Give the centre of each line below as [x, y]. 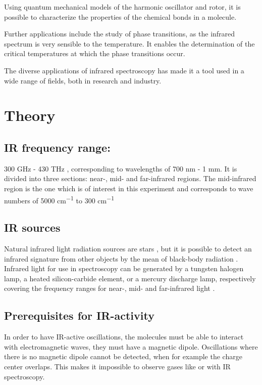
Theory [30, 115]
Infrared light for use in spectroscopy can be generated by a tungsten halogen [124, 268]
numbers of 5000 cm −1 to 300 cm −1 [59, 199]
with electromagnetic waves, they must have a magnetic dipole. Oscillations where [131, 346]
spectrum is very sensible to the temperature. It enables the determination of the [129, 43]
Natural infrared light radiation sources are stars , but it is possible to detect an [128, 248]
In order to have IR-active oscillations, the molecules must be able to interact [124, 337]
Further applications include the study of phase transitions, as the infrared [120, 34]
